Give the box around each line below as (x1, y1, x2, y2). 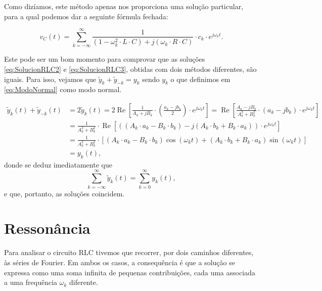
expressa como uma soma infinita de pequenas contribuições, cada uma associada (4, 267, 255, 277)
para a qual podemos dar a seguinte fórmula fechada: (4, 11, 168, 21)
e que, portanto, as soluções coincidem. (4, 188, 125, 198)
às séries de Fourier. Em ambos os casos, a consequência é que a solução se (4, 257, 235, 267)
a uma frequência (4, 277, 58, 287)
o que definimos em (170, 73, 231, 84)
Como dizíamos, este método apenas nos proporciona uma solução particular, (4, 1, 244, 11)
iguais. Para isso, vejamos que (4, 73, 97, 84)
